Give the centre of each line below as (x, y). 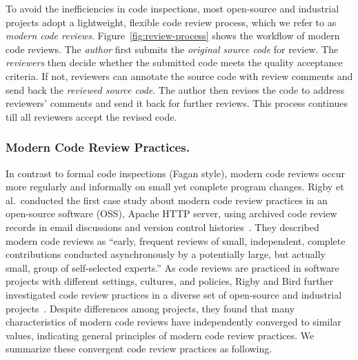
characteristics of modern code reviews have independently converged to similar (173, 322)
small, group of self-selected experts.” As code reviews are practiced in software (172, 267)
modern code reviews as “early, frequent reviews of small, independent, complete (176, 240)
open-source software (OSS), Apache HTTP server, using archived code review (171, 213)
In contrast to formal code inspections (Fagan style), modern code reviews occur (175, 173)
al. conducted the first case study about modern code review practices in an (167, 200)
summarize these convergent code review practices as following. (139, 349)
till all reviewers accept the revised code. (91, 116)
